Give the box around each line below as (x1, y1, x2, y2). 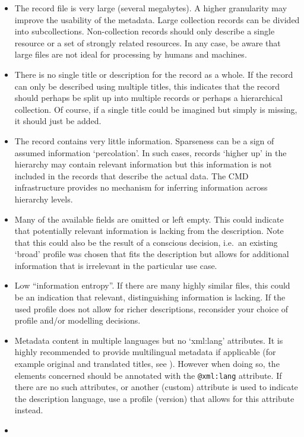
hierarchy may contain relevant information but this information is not (14, 158, 272, 170)
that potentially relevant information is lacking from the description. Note (14, 224, 284, 237)
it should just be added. (14, 115, 102, 127)
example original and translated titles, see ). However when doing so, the (14, 357, 280, 370)
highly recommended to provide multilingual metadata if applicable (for (14, 346, 276, 358)
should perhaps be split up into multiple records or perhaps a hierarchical (14, 91, 283, 104)
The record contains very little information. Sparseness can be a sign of (14, 134, 274, 147)
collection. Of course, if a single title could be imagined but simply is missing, (14, 103, 297, 115)
